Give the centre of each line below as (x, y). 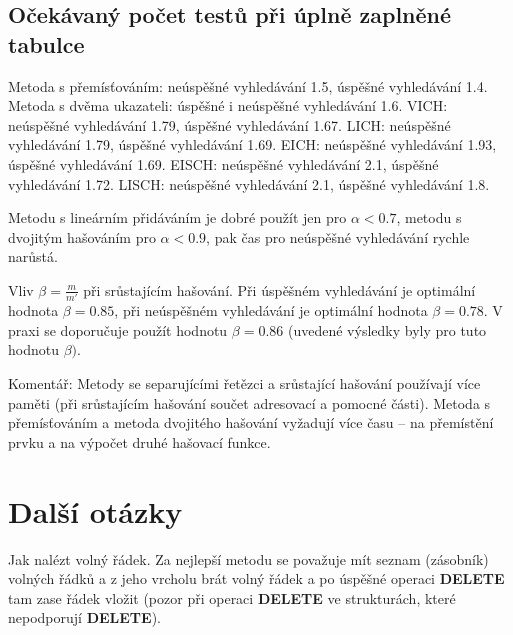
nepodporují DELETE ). (84, 617)
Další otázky (95, 510)
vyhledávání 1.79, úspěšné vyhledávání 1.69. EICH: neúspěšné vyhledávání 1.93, (252, 144)
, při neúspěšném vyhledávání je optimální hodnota (271, 310)
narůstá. (33, 256)
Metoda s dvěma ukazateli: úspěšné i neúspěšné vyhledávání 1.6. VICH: (228, 105)
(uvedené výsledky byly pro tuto (387, 329)
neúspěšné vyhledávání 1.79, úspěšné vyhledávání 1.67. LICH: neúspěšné (229, 124)
